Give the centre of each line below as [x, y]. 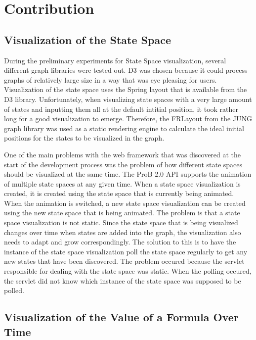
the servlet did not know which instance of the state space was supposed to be [123, 280]
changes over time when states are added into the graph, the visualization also [123, 232]
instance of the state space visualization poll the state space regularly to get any [126, 251]
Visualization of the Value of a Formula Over [121, 317]
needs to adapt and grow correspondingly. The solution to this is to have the [120, 242]
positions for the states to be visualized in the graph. [84, 138]
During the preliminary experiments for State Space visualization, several [115, 60]
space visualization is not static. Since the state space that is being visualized [121, 222]
